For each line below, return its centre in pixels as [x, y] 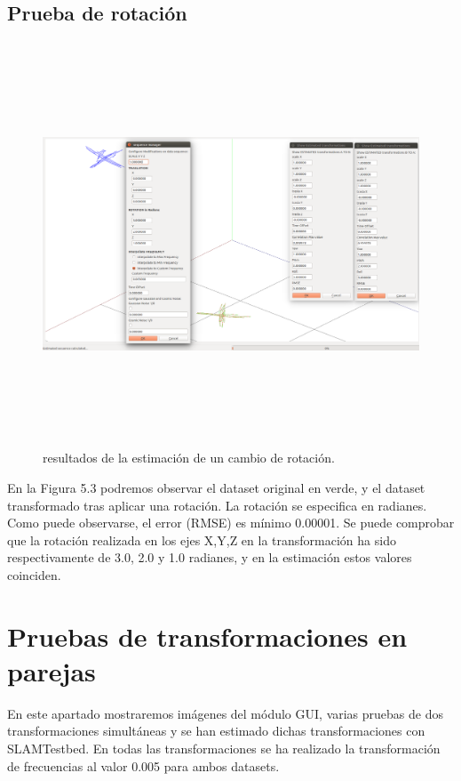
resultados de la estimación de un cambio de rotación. [189, 458]
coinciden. [34, 574]
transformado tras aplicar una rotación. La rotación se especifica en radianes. [217, 505]
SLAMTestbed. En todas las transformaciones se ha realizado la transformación [224, 748]
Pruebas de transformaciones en [207, 636]
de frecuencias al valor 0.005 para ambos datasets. [143, 765]
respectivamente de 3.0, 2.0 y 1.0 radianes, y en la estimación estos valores [210, 557]
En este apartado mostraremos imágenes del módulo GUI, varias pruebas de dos [225, 713]
